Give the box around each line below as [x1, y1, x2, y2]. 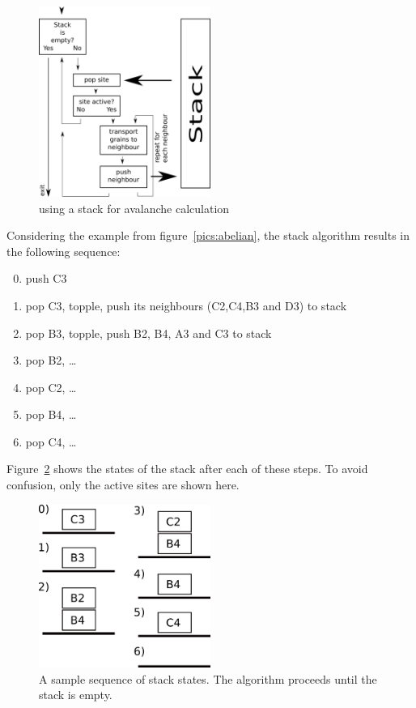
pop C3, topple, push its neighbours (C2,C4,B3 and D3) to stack [25, 296, 347, 313]
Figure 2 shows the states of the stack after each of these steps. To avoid [6, 460, 368, 477]
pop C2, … [25, 378, 77, 395]
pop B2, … [25, 352, 77, 369]
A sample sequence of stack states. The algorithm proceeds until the [39, 670, 377, 687]
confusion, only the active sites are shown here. [6, 476, 240, 493]
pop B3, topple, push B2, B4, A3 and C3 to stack [25, 324, 272, 341]
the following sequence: [6, 242, 121, 259]
